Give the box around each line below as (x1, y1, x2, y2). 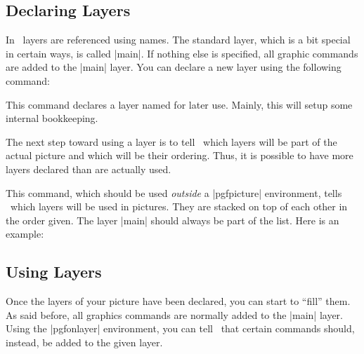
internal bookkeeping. (6, 111, 98, 125)
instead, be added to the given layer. (6, 334, 163, 349)
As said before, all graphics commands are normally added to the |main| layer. (6, 307, 344, 322)
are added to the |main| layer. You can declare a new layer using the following (6, 60, 342, 74)
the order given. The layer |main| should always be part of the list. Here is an (6, 212, 339, 227)
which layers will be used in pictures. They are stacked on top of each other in (10, 199, 348, 214)
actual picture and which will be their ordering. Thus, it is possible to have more (6, 148, 353, 163)
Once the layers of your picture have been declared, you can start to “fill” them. (6, 294, 351, 308)
